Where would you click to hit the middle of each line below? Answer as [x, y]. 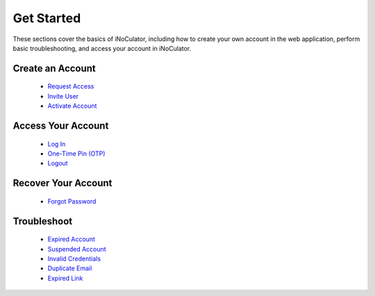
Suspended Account [77, 249]
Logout [58, 163]
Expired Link [65, 278]
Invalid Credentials [74, 258]
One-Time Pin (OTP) [76, 154]
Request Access [71, 86]
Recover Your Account [62, 183]
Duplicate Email [70, 268]
